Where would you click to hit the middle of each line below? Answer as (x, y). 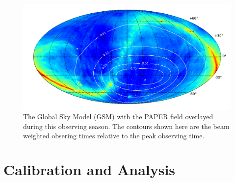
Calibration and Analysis (90, 169)
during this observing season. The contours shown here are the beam (126, 126)
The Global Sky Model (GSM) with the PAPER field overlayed (118, 117)
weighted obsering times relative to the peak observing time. (114, 136)
